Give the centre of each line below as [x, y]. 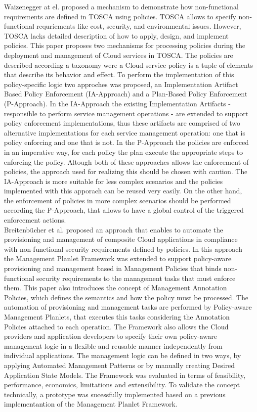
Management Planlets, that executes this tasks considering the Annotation [117, 317]
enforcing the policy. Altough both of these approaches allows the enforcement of [127, 161]
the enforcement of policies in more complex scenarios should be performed [118, 200]
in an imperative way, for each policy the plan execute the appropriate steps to [124, 152]
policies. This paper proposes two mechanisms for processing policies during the [125, 45]
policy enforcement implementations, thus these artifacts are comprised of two [122, 123]
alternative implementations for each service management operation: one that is [125, 132]
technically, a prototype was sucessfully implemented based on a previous [115, 394]
